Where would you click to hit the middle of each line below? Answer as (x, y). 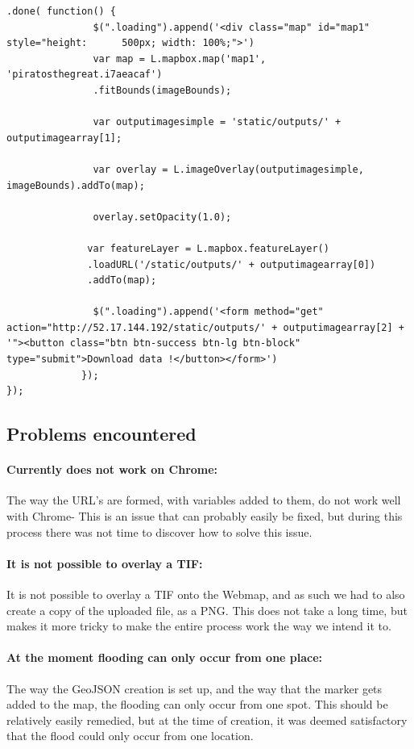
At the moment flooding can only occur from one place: (165, 657)
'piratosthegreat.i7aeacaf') (85, 75)
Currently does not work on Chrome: (112, 469)
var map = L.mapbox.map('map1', (180, 59)
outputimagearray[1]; (64, 138)
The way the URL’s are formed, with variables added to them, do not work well (204, 500)
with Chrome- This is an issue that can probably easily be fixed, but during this (205, 516)
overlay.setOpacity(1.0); (162, 217)
